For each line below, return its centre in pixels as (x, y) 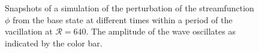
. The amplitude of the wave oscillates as (161, 31)
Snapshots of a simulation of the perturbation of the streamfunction (129, 8)
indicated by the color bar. (54, 43)
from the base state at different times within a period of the (123, 19)
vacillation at (29, 31)
